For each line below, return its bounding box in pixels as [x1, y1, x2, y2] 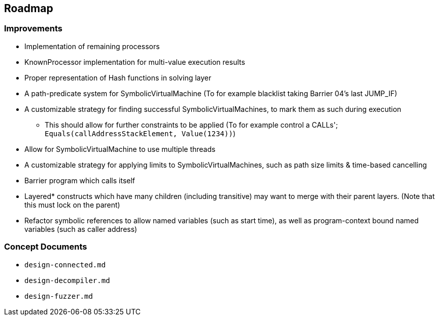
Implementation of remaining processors [24, 42, 160, 51]
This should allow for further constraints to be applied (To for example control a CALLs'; [45, 120, 338, 129]
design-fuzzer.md [24, 292, 93, 300]
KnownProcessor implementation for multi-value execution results [24, 57, 245, 66]
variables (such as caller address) [24, 224, 138, 233]
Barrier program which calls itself [24, 176, 136, 185]
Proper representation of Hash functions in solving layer [24, 73, 212, 82]
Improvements [4, 23, 62, 34]
